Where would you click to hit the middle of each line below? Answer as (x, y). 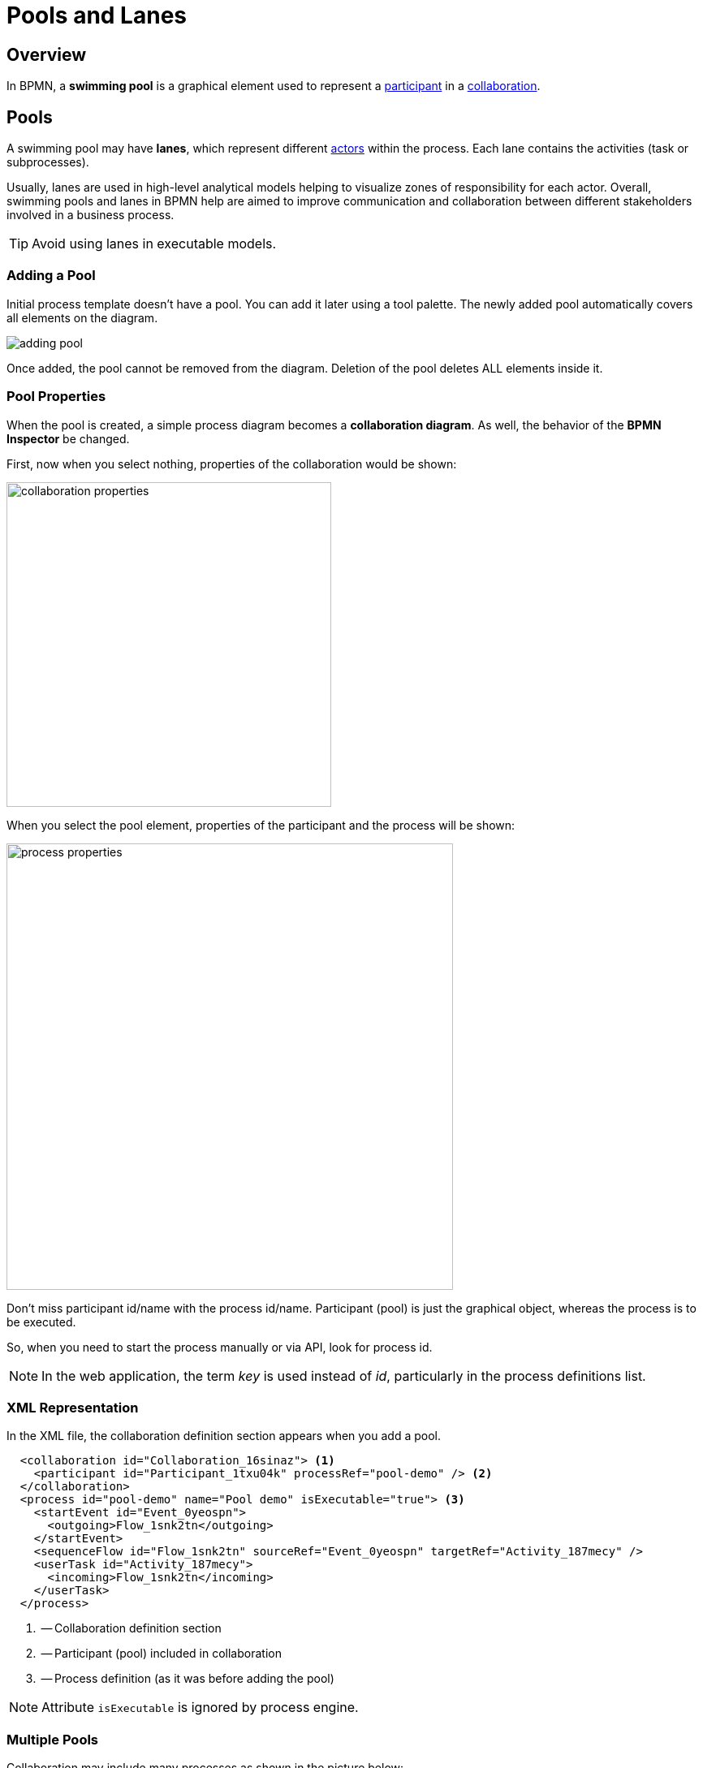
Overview (47, 54)
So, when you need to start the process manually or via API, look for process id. (220, 1347)
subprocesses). (48, 162)
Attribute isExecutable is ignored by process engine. (200, 1708)
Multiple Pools (53, 1739)
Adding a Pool (51, 276)
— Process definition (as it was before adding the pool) (188, 1679)
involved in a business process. (91, 215)
